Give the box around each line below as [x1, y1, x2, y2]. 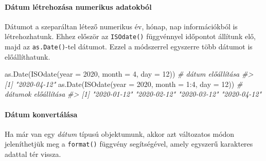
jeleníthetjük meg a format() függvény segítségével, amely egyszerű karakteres [5, 138, 253, 149]
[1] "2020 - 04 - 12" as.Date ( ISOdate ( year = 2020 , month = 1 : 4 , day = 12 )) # [5, 78, 243, 89]
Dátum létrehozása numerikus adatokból [5, 1, 152, 12]
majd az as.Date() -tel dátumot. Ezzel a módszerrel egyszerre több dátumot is [5, 41, 253, 52]
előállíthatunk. [5, 51, 50, 62]
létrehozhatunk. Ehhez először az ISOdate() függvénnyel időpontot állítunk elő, [5, 31, 256, 42]
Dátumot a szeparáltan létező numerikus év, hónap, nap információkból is [5, 21, 238, 31]
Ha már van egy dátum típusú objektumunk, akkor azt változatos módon [5, 128, 235, 139]
